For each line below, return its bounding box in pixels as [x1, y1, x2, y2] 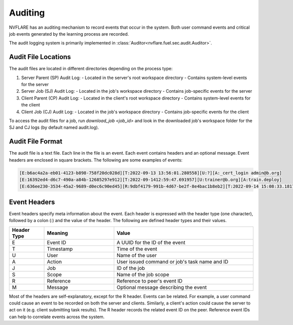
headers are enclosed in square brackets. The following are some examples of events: [9, 157, 183, 163]
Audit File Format [9, 137, 63, 146]
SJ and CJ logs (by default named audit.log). [9, 124, 99, 130]
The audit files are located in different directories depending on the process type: [9, 66, 173, 72]
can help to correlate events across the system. [9, 314, 105, 320]
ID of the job [116, 264, 145, 271]
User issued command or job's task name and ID [116, 258, 229, 265]
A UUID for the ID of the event [116, 239, 186, 246]
